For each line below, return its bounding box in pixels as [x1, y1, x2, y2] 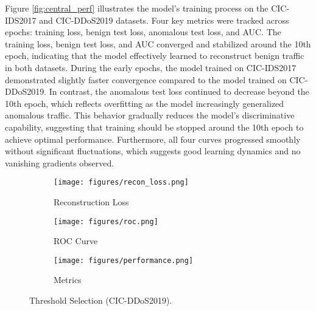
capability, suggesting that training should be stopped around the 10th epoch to [5, 120, 304, 133]
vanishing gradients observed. [5, 156, 114, 169]
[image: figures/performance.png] [54, 256, 194, 265]
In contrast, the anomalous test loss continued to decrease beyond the [49, 85, 309, 98]
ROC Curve [54, 234, 98, 247]
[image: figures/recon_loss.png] [54, 178, 189, 187]
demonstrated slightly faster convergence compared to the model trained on [5, 73, 287, 86]
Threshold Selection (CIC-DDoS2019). [29, 294, 172, 307]
